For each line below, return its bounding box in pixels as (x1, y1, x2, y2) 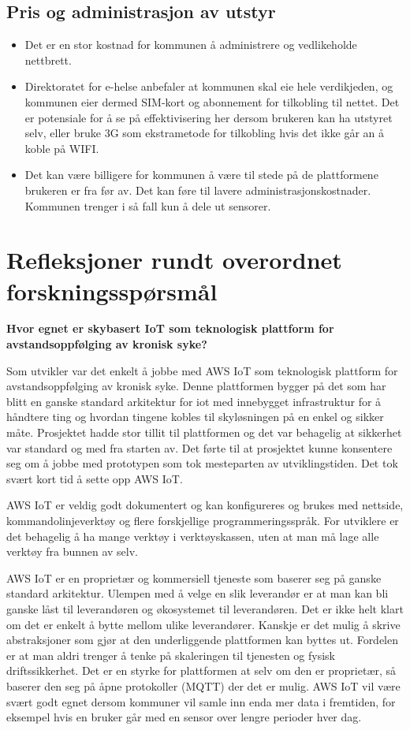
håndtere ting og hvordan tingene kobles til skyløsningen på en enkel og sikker (6, 408, 384, 425)
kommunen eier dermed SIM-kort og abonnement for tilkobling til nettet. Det (24, 93, 400, 110)
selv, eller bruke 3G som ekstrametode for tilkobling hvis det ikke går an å (24, 125, 384, 141)
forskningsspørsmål (6, 274, 218, 307)
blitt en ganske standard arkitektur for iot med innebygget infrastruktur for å (6, 393, 382, 409)
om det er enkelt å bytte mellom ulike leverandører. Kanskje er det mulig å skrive (6, 616, 401, 632)
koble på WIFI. (24, 140, 99, 156)
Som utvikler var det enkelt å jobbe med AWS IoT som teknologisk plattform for (6, 362, 398, 378)
